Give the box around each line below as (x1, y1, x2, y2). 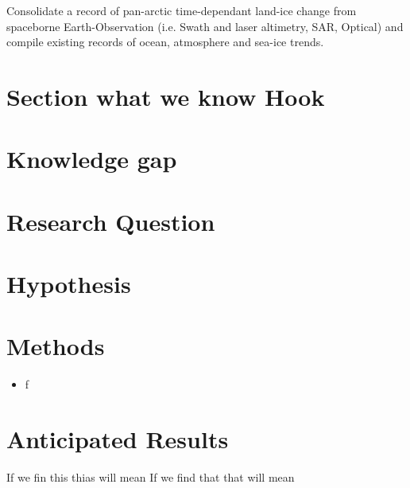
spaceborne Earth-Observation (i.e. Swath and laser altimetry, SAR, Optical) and (6, 18, 404, 34)
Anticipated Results (6, 423, 229, 455)
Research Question (6, 205, 215, 237)
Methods (6, 330, 105, 362)
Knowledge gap (6, 142, 177, 175)
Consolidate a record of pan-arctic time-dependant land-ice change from (6, 2, 357, 18)
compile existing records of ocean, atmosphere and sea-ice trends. (6, 33, 324, 50)
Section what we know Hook (6, 80, 325, 112)
